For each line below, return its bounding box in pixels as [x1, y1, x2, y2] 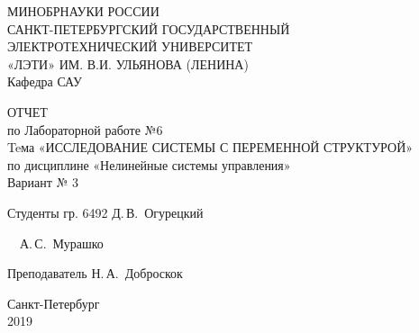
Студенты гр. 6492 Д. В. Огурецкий [7, 202, 204, 221]
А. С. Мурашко [19, 233, 104, 252]
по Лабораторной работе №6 [7, 120, 163, 139]
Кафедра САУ [7, 72, 82, 91]
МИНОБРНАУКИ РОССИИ [7, 2, 159, 20]
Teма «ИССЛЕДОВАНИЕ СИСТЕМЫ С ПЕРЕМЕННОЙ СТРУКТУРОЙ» [7, 138, 414, 157]
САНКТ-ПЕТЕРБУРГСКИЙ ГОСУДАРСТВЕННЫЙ [7, 19, 290, 38]
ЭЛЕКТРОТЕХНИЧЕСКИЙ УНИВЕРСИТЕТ [7, 37, 253, 56]
